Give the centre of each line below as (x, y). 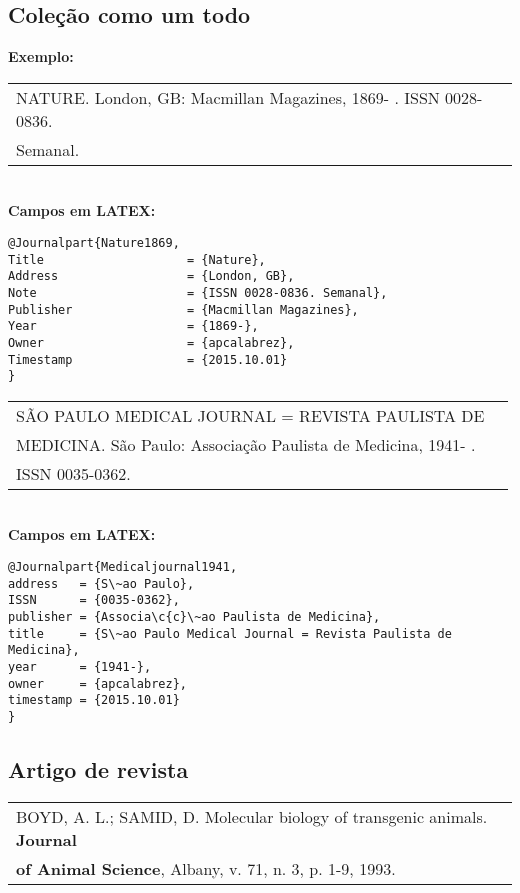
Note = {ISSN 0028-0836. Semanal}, (198, 292)
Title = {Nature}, (137, 259)
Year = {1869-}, (133, 326)
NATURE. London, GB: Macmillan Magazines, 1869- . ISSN (228, 97)
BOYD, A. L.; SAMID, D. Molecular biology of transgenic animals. (252, 816)
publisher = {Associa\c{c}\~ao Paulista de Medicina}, (194, 617)
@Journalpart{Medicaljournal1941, (123, 567)
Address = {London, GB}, (151, 276)
